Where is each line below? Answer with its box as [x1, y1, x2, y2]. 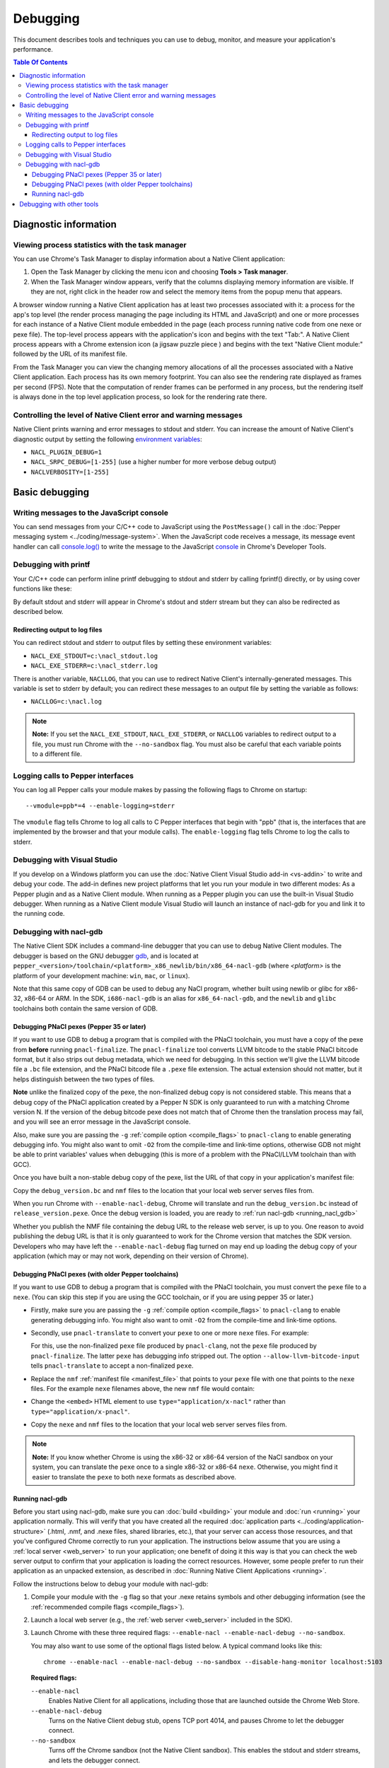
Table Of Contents [13, 58, 68, 66]
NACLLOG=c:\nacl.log [30, 697, 103, 706]
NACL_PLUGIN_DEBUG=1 [30, 448, 103, 456]
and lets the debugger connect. [48, 1756, 141, 1764]
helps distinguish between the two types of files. [13, 1075, 155, 1083]
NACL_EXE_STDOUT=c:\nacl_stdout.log [30, 651, 158, 660]
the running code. [13, 909, 65, 918]
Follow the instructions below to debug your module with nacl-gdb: [13, 1579, 209, 1588]
